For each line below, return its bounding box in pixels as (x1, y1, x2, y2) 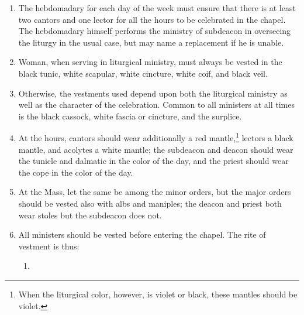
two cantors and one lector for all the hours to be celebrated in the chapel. (18, 13, 286, 25)
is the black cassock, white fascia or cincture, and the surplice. (18, 109, 242, 122)
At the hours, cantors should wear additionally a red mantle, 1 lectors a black (18, 130, 293, 143)
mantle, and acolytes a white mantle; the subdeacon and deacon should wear (18, 143, 293, 155)
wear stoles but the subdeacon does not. (18, 208, 162, 221)
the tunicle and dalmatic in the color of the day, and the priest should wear (18, 155, 289, 167)
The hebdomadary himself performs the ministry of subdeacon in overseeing (18, 25, 291, 37)
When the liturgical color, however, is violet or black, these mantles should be (18, 287, 298, 300)
